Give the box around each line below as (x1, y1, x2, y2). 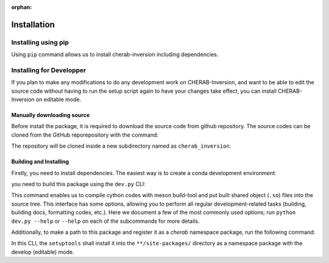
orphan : (11, 4, 32, 10)
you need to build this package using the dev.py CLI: (11, 181, 146, 188)
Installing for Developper (11, 66, 87, 74)
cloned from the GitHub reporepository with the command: (11, 131, 158, 139)
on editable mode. (35, 96, 82, 103)
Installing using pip (11, 38, 69, 46)
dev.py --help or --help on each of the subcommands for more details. (11, 217, 200, 225)
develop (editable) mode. (11, 248, 74, 256)
